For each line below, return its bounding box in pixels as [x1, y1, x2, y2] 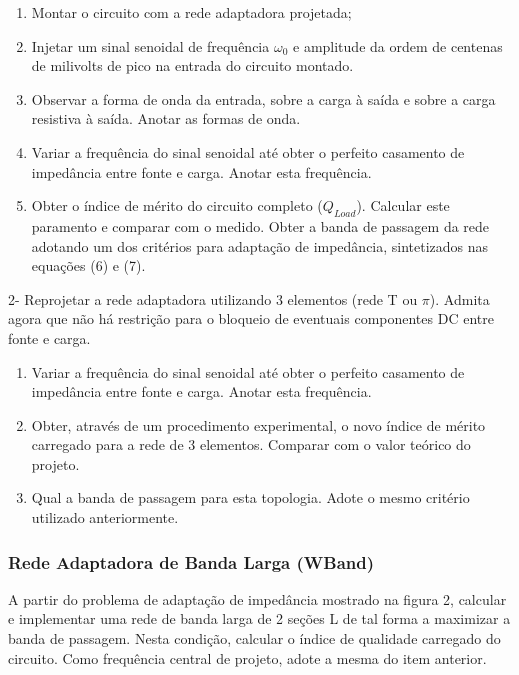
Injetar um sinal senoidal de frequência [31, 35, 270, 56]
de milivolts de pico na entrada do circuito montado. [31, 55, 354, 76]
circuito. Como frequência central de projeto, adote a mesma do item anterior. [8, 647, 487, 668]
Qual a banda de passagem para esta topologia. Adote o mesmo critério [31, 487, 470, 508]
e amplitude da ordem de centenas [293, 35, 503, 56]
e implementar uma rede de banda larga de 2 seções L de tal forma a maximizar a [8, 608, 511, 629]
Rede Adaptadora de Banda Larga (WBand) [8, 549, 375, 574]
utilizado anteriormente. [31, 507, 179, 528]
